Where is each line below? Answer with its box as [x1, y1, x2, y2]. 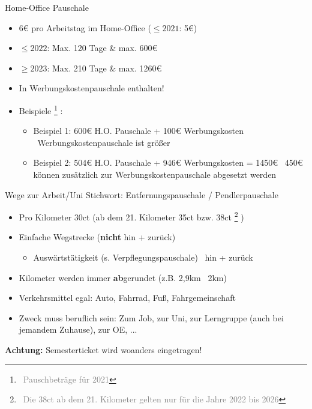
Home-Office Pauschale [5, 1, 89, 13]
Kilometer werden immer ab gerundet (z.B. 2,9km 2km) [19, 271, 227, 283]
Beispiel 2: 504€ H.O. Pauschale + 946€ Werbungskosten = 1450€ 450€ [33, 156, 303, 169]
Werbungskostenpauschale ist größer [37, 136, 170, 148]
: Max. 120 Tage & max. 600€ [47, 41, 158, 54]
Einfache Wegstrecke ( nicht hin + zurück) [19, 231, 176, 243]
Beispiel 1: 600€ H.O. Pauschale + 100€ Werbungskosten [33, 124, 244, 137]
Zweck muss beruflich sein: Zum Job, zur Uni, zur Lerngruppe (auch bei [19, 311, 284, 324]
